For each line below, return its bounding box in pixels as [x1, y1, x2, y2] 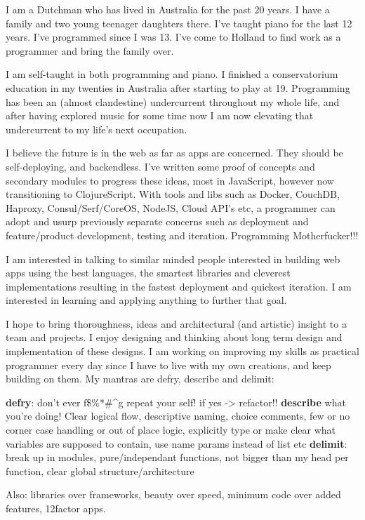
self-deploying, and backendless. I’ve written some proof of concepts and [6, 159, 315, 173]
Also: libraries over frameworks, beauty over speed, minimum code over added [6, 487, 341, 502]
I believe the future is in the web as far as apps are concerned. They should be [6, 145, 343, 160]
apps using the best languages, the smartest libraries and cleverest [6, 265, 291, 280]
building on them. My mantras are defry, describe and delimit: [6, 371, 274, 386]
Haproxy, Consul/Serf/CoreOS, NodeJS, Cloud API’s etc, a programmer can [6, 200, 336, 215]
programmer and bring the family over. [6, 43, 174, 58]
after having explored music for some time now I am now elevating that [6, 108, 314, 123]
